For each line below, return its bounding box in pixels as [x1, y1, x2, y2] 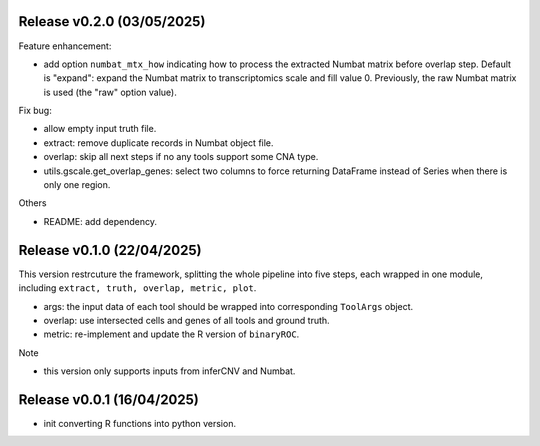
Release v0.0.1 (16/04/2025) [18, 391, 199, 408]
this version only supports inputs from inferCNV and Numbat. [43, 365, 296, 377]
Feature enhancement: [18, 40, 112, 52]
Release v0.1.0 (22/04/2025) [18, 241, 202, 259]
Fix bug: [18, 105, 52, 117]
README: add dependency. [43, 215, 157, 227]
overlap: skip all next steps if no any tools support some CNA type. [43, 151, 319, 163]
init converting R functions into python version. [43, 417, 237, 429]
